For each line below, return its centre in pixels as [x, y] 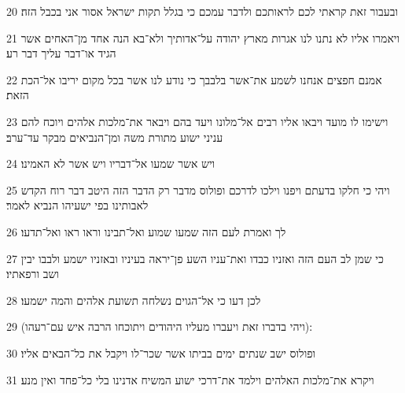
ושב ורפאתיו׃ [33, 274]
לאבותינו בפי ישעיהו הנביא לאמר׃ [77, 205]
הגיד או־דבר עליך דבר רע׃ [61, 53]
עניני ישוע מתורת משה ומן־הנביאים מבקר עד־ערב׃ [115, 137]
